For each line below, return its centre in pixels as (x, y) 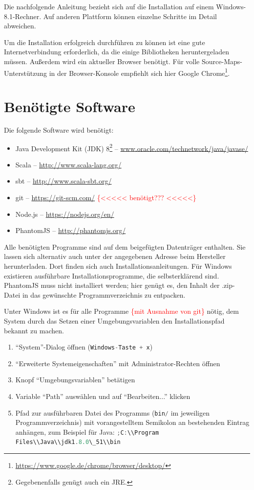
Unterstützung (26, 73)
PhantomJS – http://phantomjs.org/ (71, 230)
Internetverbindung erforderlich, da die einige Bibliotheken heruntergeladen (116, 52)
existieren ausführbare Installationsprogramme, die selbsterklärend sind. (112, 275)
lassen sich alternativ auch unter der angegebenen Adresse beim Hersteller (115, 256)
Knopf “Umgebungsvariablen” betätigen (75, 380)
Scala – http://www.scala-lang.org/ (68, 164)
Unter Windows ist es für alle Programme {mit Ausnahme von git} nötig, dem (121, 311)
